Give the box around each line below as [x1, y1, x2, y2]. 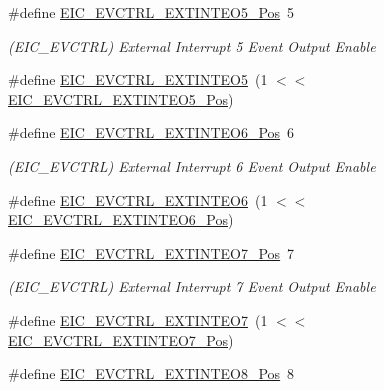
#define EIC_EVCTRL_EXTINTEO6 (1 [8, 189, 268, 210]
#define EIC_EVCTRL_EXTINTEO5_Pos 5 [8, 2, 295, 22]
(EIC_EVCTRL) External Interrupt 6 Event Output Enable [8, 155, 376, 176]
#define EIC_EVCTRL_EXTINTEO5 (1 [8, 69, 268, 90]
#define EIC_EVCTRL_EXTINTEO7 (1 [8, 309, 268, 330]
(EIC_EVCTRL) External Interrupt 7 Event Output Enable [8, 276, 376, 297]
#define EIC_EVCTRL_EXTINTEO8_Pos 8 [8, 363, 295, 384]
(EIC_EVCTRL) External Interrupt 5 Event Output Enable [8, 35, 376, 56]
